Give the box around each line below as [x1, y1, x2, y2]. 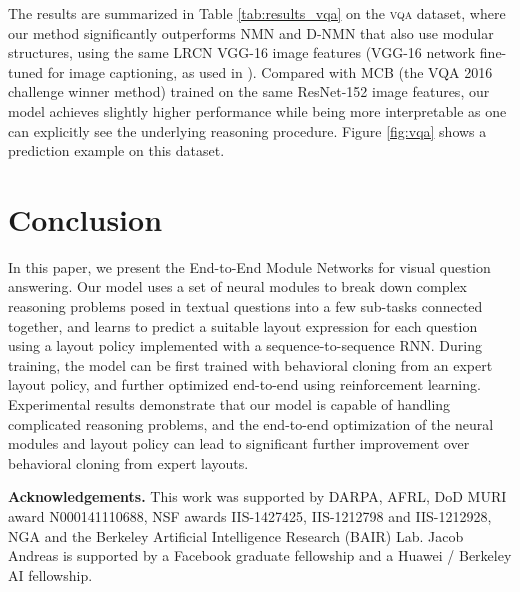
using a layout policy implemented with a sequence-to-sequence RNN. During [8, 335, 482, 356]
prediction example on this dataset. [8, 140, 225, 161]
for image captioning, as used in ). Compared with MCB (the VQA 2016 [47, 61, 493, 82]
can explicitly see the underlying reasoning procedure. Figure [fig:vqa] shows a [8, 120, 487, 141]
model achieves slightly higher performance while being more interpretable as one [8, 100, 507, 121]
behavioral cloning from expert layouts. [8, 452, 249, 473]
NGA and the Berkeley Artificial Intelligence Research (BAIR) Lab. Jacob [8, 525, 464, 546]
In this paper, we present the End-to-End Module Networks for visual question [8, 256, 491, 277]
